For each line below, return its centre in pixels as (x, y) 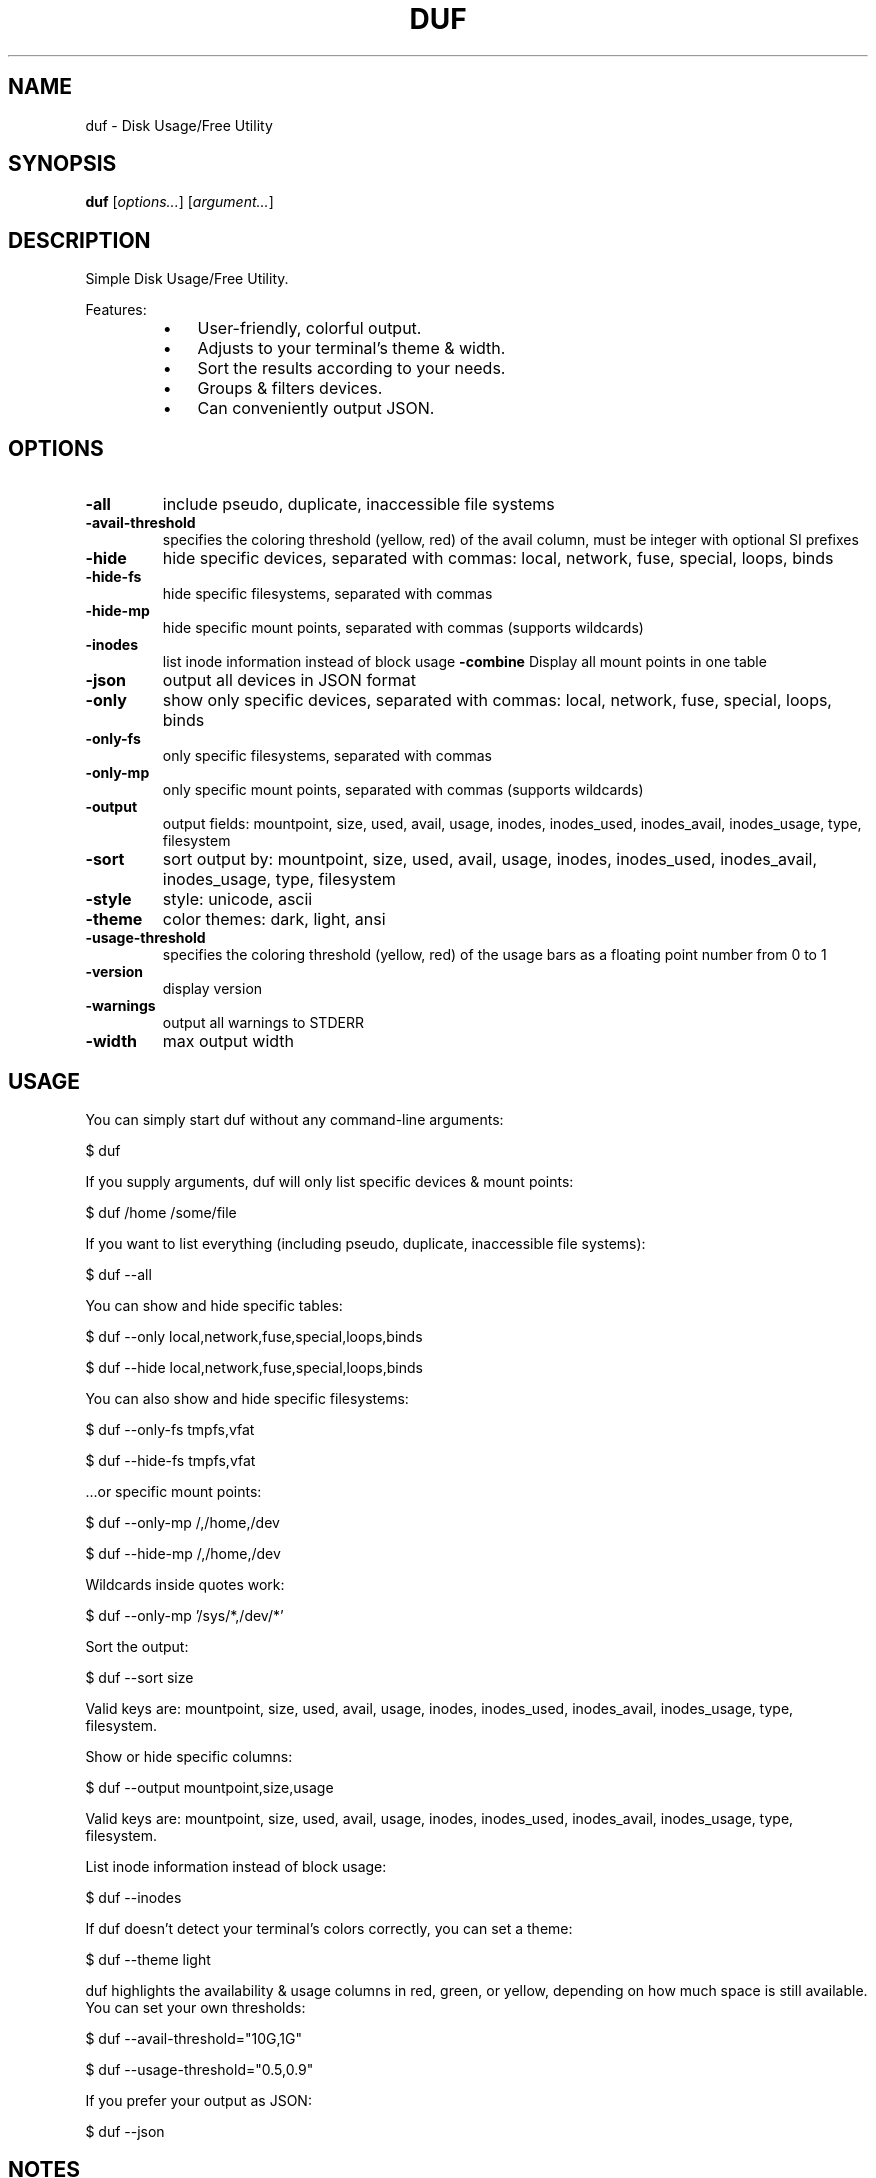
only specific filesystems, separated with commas (327, 756)
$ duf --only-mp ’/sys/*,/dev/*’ (184, 1615)
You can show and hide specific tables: (214, 1305)
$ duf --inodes (133, 1897)
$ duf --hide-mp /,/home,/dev (183, 1553)
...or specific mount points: (173, 1491)
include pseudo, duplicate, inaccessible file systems (358, 504)
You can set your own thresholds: (195, 2007)
